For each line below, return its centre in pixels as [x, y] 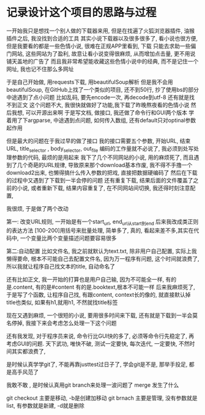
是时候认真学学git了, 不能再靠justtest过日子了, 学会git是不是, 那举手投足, [97, 364]
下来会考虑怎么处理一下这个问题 [76, 323]
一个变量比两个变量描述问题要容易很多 [68, 238]
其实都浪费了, [28, 351]
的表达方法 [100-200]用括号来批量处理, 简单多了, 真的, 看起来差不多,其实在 [100, 230]
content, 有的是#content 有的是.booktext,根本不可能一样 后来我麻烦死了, [104, 287]
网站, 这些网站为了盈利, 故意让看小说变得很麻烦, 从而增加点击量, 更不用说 [103, 53]
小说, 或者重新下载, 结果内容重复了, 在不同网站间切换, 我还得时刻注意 [103, 188]
